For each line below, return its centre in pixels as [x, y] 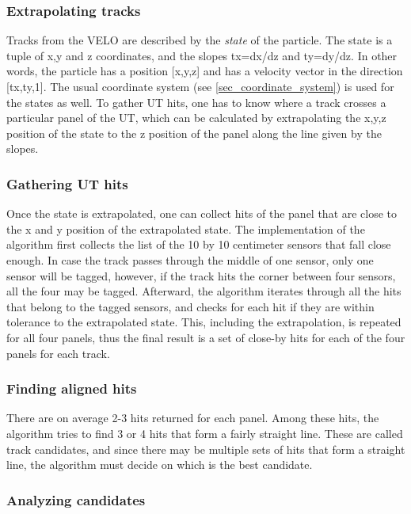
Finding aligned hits [72, 388]
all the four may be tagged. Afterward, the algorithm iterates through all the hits [204, 291]
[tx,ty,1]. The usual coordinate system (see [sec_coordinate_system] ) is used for [200, 86]
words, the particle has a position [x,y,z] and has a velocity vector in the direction [205, 71]
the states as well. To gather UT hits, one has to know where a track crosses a [196, 102]
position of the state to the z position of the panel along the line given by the [194, 133]
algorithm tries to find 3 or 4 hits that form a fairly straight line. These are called [205, 433]
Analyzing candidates [76, 499]
